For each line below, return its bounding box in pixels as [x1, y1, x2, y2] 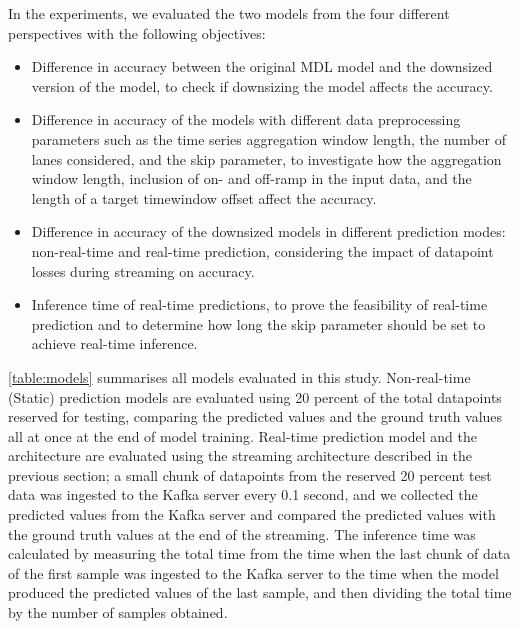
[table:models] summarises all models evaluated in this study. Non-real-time [8, 366, 471, 387]
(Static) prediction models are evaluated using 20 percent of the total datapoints [8, 386, 502, 407]
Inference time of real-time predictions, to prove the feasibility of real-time [31, 294, 488, 315]
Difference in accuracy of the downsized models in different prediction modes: [31, 221, 506, 242]
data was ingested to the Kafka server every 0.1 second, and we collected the [8, 484, 478, 505]
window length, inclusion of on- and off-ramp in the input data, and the [31, 168, 472, 189]
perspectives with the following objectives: [8, 22, 266, 43]
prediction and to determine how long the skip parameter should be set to [31, 313, 486, 334]
